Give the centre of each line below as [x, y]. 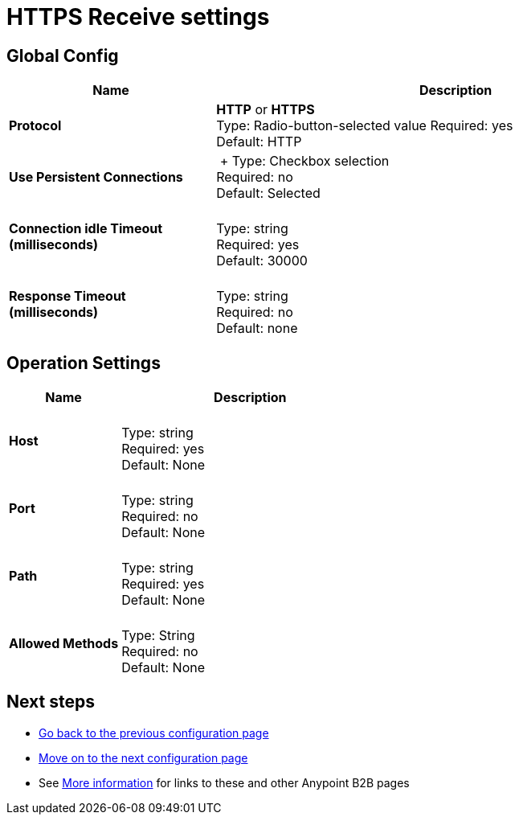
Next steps [51, 702]
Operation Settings [84, 363]
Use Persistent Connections [96, 177]
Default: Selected [268, 193]
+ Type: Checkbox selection [304, 161]
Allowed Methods [64, 644]
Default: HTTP [259, 142]
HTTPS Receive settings [138, 17]
